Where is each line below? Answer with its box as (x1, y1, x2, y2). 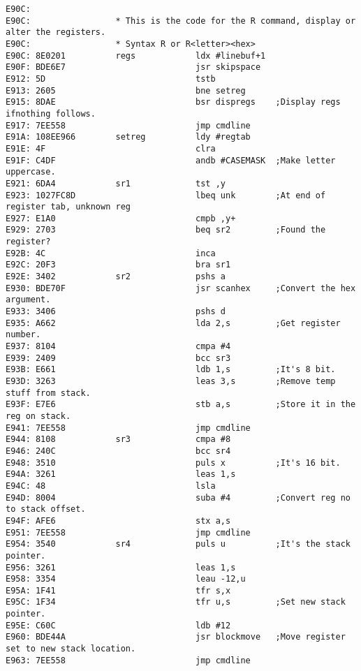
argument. (6, 295, 51, 305)
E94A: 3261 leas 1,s (6, 469, 236, 480)
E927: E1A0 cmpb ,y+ (6, 213, 236, 223)
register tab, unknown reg (6, 202, 131, 212)
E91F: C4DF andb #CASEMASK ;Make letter (6, 155, 336, 165)
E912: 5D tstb (6, 73, 216, 84)
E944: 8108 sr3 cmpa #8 (6, 434, 231, 445)
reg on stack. (6, 411, 71, 421)
